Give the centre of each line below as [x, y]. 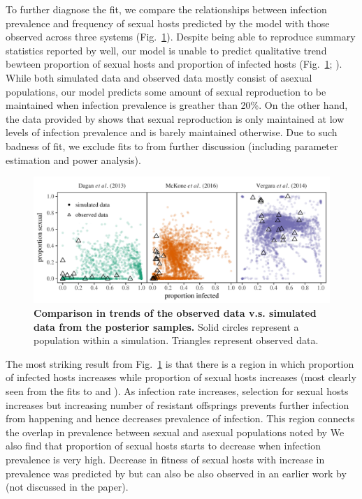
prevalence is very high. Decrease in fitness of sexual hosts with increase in [165, 460]
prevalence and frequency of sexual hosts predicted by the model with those [168, 23]
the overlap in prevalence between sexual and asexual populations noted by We [175, 432]
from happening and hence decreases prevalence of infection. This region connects [180, 418]
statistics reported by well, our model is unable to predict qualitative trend [166, 50]
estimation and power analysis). [73, 159]
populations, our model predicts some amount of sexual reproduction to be [166, 91]
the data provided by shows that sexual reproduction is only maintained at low [175, 118]
